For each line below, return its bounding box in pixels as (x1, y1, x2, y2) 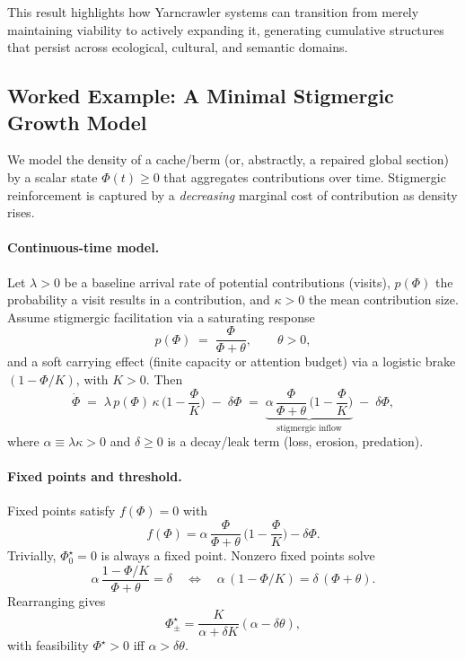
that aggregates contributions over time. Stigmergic (163, 167, 446, 186)
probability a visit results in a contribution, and (7, 290, 270, 309)
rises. (7, 203, 35, 222)
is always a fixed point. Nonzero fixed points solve (101, 546, 375, 565)
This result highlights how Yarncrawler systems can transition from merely (7, 3, 419, 21)
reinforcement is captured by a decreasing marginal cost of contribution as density (7, 185, 458, 204)
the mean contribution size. (308, 290, 459, 309)
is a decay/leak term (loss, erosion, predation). (167, 432, 424, 451)
